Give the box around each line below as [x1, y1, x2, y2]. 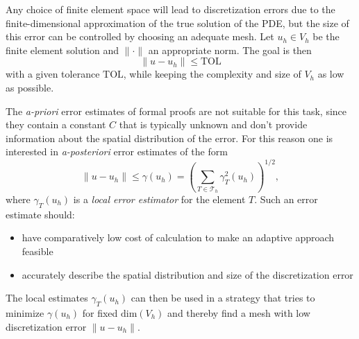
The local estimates [6, 290, 88, 305]
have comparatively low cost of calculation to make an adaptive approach [22, 230, 335, 245]
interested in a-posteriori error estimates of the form [6, 144, 228, 159]
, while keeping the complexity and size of [123, 67, 301, 81]
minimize [6, 305, 44, 320]
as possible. [6, 80, 54, 94]
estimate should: [6, 207, 75, 221]
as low [317, 67, 344, 81]
